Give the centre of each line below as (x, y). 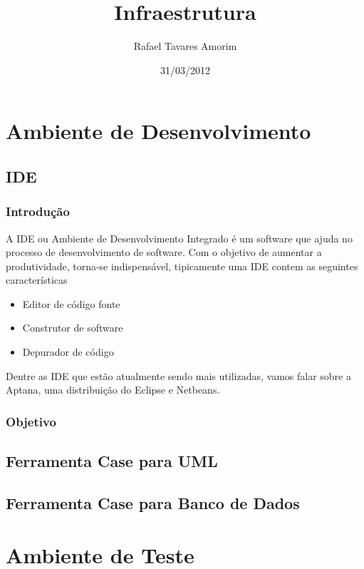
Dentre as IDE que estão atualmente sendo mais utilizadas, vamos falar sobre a (178, 375)
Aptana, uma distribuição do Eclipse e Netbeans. (113, 390)
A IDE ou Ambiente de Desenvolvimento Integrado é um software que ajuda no (179, 238)
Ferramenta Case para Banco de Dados (153, 502)
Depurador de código (68, 352)
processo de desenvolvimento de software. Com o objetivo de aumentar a (164, 252)
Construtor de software (73, 328)
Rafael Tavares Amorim (185, 46)
